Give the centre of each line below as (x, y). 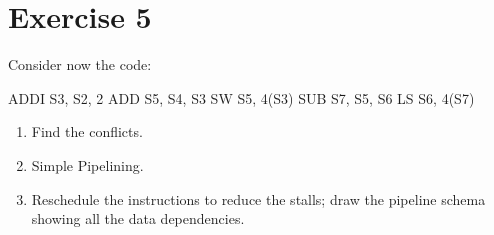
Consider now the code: (80, 64)
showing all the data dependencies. (138, 218)
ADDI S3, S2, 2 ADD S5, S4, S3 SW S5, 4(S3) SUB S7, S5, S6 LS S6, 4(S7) (241, 97)
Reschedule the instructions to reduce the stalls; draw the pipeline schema (258, 198)
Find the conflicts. (87, 131)
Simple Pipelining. (87, 164)
